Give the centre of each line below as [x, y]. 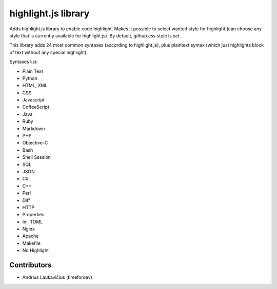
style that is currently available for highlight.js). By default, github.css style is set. [95, 35]
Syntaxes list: [24, 62]
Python [30, 78]
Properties [33, 215]
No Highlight [35, 251]
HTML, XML [35, 86]
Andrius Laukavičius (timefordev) [57, 277]
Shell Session [37, 157]
